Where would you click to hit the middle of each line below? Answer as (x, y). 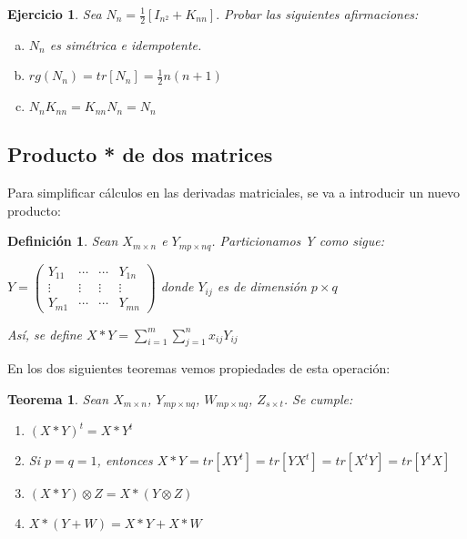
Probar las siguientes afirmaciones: (321, 14)
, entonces (125, 460)
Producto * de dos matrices (140, 154)
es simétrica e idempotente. (126, 44)
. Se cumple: (318, 399)
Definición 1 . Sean (63, 241)
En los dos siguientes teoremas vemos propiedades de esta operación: (199, 368)
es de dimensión (262, 286)
